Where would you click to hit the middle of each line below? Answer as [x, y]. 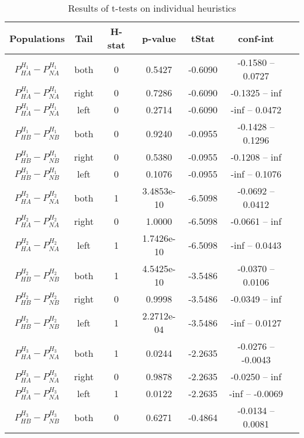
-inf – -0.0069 [256, 393]
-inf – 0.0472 [256, 109]
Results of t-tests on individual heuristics [152, 8]
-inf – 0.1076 [256, 174]
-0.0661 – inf [256, 221]
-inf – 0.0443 [256, 245]
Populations [37, 38]
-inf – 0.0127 [256, 322]
